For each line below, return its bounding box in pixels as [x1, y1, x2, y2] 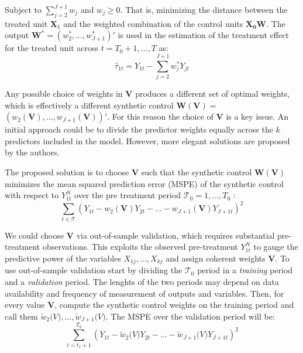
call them [5, 310, 38, 322]
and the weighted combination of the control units [63, 17, 243, 29]
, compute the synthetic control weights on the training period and [54, 298, 294, 311]
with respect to [5, 189, 59, 201]
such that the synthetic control [141, 166, 252, 178]
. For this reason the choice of [107, 110, 214, 123]
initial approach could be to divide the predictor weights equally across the [5, 123, 273, 135]
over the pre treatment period [74, 189, 181, 201]
